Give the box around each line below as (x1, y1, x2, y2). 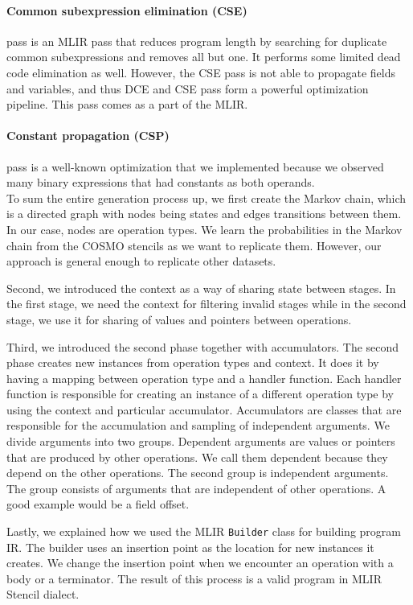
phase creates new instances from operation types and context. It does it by (6, 354, 379, 371)
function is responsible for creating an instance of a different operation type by (6, 385, 394, 402)
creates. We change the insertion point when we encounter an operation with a (6, 554, 394, 571)
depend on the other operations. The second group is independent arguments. (6, 464, 389, 481)
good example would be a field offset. (6, 496, 190, 512)
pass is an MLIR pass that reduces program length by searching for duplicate (6, 32, 387, 49)
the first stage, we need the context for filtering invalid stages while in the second (6, 295, 407, 312)
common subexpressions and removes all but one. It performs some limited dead (6, 48, 401, 65)
